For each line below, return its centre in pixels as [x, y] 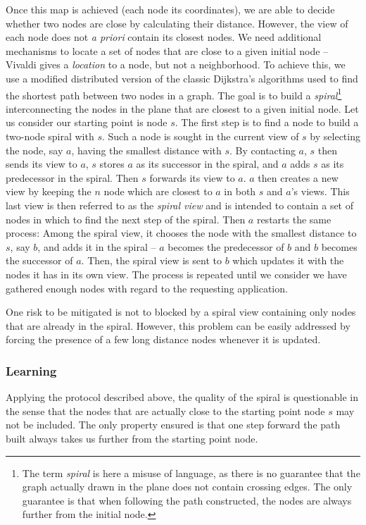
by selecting [335, 136]
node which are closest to [158, 191]
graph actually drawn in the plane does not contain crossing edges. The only [187, 487]
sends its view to [42, 164]
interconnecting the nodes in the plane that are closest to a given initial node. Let [182, 108]
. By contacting [263, 150]
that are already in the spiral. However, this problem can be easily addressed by [178, 325]
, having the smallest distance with [146, 150]
